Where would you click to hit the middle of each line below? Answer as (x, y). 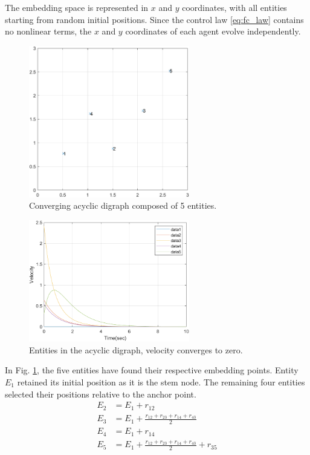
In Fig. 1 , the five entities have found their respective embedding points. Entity (152, 370)
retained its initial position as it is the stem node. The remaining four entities (161, 382)
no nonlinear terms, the (48, 31)
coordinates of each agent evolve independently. (213, 31)
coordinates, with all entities (234, 7)
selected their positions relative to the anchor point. (101, 394)
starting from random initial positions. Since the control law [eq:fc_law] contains (154, 19)
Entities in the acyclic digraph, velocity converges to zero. (136, 349)
